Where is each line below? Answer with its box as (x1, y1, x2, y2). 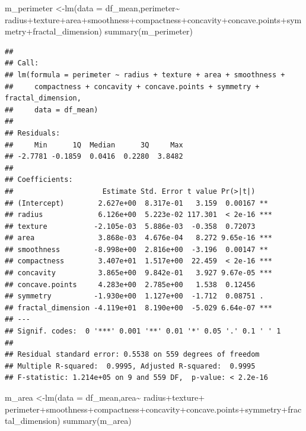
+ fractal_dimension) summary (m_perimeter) (26, 25, 193, 37)
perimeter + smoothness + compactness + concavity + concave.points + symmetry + (5, 402, 288, 415)
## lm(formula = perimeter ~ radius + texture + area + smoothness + (5, 70, 285, 79)
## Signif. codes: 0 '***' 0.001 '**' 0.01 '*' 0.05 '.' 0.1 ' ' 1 (5, 327, 281, 336)
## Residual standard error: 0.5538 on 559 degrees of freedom (5, 350, 260, 359)
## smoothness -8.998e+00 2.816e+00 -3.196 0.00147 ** (5, 245, 268, 254)
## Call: (5, 59, 39, 68)
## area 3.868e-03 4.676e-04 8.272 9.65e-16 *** (5, 234, 273, 243)
